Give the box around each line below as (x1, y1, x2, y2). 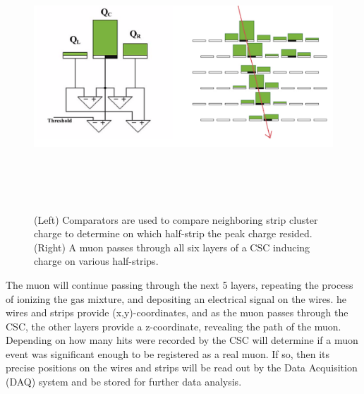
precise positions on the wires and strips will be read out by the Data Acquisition (6, 360, 358, 375)
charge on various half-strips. (34, 253, 159, 268)
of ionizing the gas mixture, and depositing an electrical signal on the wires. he (6, 291, 347, 306)
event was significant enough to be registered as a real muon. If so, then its (6, 346, 330, 361)
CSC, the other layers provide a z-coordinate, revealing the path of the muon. (6, 318, 341, 333)
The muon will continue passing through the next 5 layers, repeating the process (6, 277, 353, 292)
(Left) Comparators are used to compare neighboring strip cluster (34, 212, 318, 227)
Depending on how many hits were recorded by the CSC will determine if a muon (6, 333, 358, 347)
